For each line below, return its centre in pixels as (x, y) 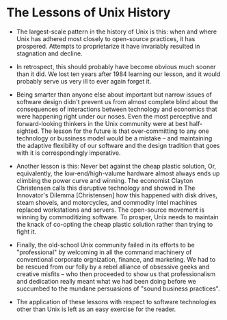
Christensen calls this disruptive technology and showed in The (106, 188)
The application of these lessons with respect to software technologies (116, 301)
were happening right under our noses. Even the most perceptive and (114, 116)
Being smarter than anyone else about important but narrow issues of (114, 95)
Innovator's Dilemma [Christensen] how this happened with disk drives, (117, 195)
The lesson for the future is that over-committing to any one (125, 131)
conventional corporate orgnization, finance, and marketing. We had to (116, 259)
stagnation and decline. (49, 53)
